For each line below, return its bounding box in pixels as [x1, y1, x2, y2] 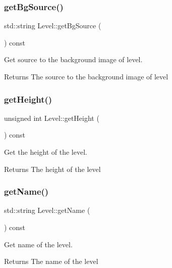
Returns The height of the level [4, 163, 101, 174]
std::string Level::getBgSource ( [4, 20, 101, 31]
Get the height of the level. [4, 147, 87, 157]
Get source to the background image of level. [4, 54, 143, 65]
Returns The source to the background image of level [4, 71, 168, 81]
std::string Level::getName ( [4, 205, 90, 215]
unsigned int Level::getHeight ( [4, 112, 99, 123]
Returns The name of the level [4, 256, 98, 266]
